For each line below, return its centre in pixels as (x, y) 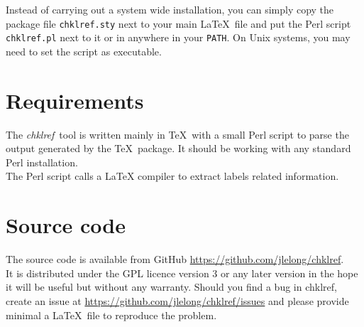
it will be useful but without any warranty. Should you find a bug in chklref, (171, 287)
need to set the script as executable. (84, 51)
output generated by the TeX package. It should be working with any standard (178, 148)
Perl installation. (42, 162)
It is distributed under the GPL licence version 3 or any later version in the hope (182, 273)
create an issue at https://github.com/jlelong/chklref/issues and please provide (177, 300)
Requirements (75, 100)
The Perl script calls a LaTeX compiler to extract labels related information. (172, 176)
